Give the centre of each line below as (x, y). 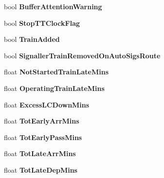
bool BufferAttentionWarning (53, 6)
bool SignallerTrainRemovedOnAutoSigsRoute (82, 55)
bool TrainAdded (32, 39)
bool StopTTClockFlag (42, 23)
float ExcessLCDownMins (47, 104)
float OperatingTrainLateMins (54, 88)
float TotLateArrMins (40, 153)
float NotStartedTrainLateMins (56, 72)
